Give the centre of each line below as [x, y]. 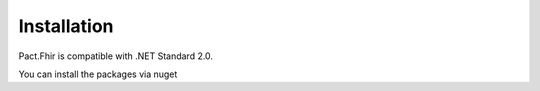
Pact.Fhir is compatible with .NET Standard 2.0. [116, 56]
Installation [66, 26]
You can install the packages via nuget [98, 74]
